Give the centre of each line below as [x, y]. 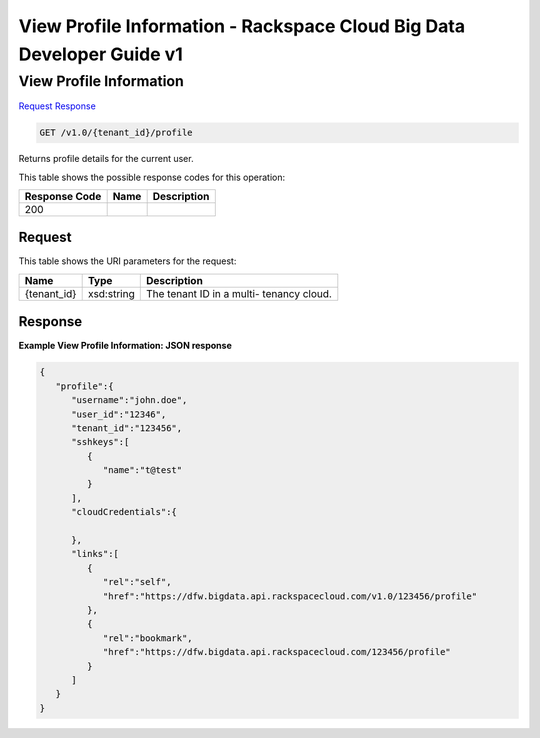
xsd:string [111, 293]
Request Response [57, 106]
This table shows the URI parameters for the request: [127, 261]
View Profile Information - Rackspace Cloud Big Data [241, 26]
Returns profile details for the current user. [106, 159]
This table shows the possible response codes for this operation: [152, 177]
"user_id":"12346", [119, 414]
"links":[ [95, 554]
